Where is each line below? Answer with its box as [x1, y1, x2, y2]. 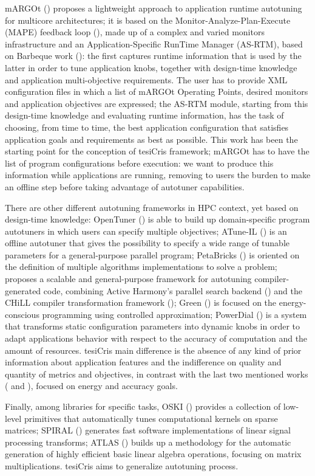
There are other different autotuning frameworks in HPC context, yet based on [5, 201, 299, 213]
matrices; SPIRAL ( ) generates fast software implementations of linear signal [5, 424, 291, 436]
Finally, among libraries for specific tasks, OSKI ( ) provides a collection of [5, 400, 281, 412]
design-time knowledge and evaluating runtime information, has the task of [5, 109, 284, 122]
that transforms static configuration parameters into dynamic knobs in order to [5, 320, 300, 333]
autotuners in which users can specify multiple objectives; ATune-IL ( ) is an [5, 224, 287, 237]
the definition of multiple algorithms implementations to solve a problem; [5, 260, 277, 273]
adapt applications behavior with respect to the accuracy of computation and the [5, 332, 308, 345]
